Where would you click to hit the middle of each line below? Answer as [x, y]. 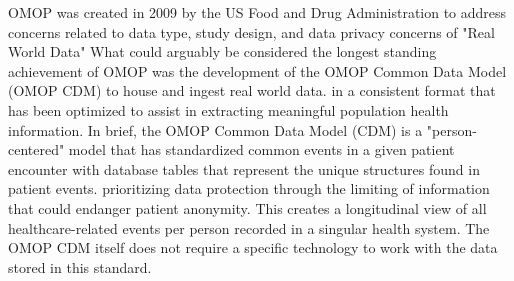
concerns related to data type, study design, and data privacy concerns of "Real [251, 31]
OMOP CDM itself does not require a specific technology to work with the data [253, 247]
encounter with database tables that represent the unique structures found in [244, 168]
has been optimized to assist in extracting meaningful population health [228, 109]
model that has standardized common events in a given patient [261, 149]
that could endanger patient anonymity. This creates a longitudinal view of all [247, 207]
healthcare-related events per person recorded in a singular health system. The [249, 227]
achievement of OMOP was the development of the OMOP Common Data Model [257, 70]
